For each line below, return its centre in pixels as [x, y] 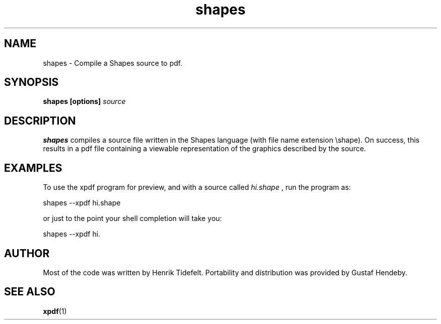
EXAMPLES [33, 168]
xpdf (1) [55, 311]
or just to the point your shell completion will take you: [132, 219]
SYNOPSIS [31, 82]
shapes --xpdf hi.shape [82, 203]
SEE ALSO [30, 292]
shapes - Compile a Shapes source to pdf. [113, 63]
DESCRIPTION [40, 121]
